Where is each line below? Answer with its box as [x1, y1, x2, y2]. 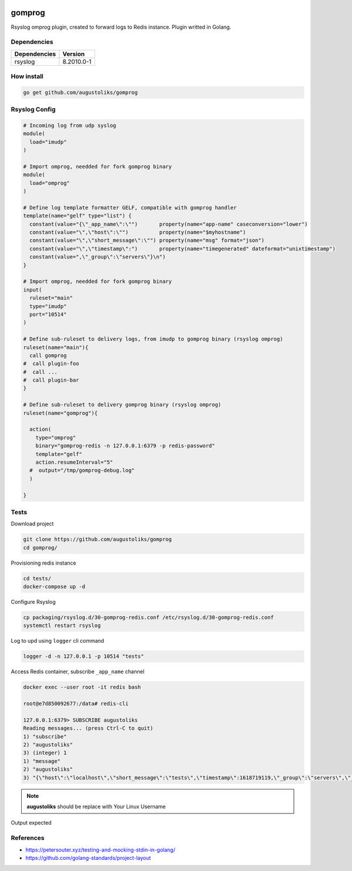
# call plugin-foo [23, 360, 79, 367]
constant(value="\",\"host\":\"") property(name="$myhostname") [29, 229, 246, 236]
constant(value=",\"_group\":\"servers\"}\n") [29, 254, 166, 261]
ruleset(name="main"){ [23, 344, 89, 350]
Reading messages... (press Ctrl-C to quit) [23, 725, 154, 732]
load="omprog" [29, 180, 70, 186]
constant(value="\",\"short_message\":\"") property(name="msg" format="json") [29, 237, 265, 244]
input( [23, 286, 42, 293]
